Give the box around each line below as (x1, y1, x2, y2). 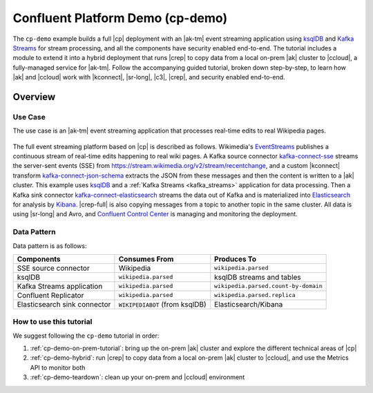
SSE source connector (17, 263, 90, 273)
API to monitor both (30, 363, 86, 372)
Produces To (214, 254, 257, 264)
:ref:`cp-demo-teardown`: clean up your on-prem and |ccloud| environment (30, 373, 245, 381)
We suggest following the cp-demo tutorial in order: (12, 332, 160, 340)
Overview (12, 90, 56, 103)
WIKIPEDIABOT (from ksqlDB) (118, 299, 207, 309)
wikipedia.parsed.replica (214, 291, 296, 299)
